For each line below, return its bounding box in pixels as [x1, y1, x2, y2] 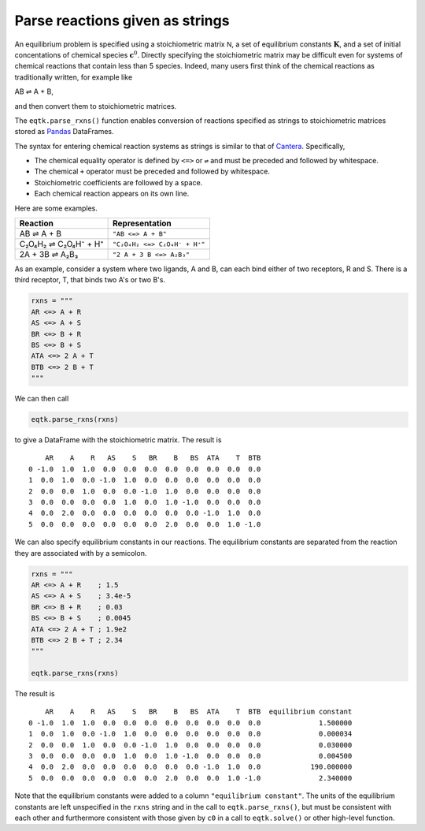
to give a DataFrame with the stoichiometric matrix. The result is [14, 435, 222, 445]
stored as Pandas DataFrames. [14, 127, 114, 136]
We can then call [14, 394, 69, 404]
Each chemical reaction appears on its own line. [34, 189, 190, 199]
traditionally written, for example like [14, 72, 133, 82]
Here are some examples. [14, 203, 98, 213]
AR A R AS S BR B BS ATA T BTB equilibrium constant [44, 707, 353, 717]
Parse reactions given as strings [14, 12, 230, 29]
